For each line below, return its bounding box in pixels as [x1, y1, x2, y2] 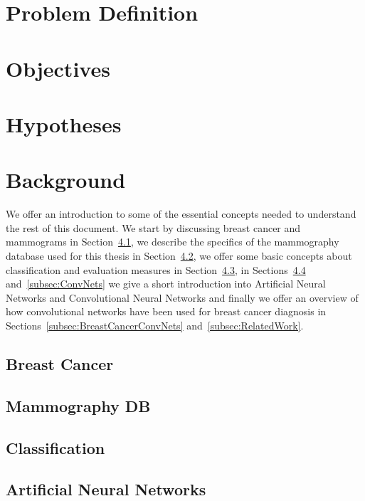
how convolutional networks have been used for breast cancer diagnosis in [6, 304, 327, 319]
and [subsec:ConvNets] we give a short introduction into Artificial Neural [6, 276, 326, 291]
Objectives [6, 53, 110, 83]
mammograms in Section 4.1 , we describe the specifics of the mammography [6, 234, 339, 249]
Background [6, 165, 126, 194]
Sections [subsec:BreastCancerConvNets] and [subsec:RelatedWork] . [6, 318, 304, 332]
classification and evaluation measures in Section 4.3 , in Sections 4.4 [6, 262, 306, 277]
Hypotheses [6, 109, 122, 138]
